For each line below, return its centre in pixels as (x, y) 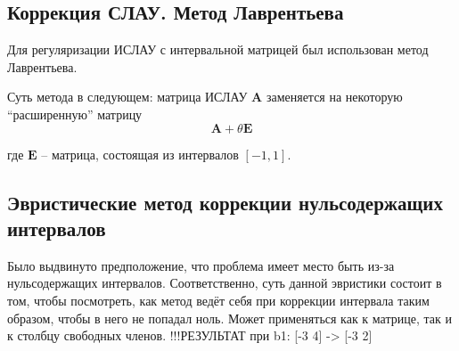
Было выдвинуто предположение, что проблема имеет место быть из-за (201, 265)
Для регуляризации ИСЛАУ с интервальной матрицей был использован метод (218, 49)
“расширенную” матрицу (75, 114)
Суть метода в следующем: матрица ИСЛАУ (127, 97)
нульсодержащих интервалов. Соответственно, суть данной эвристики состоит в (225, 283)
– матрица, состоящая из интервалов (140, 154)
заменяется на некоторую (334, 97)
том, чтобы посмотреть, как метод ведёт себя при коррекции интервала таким (218, 300)
